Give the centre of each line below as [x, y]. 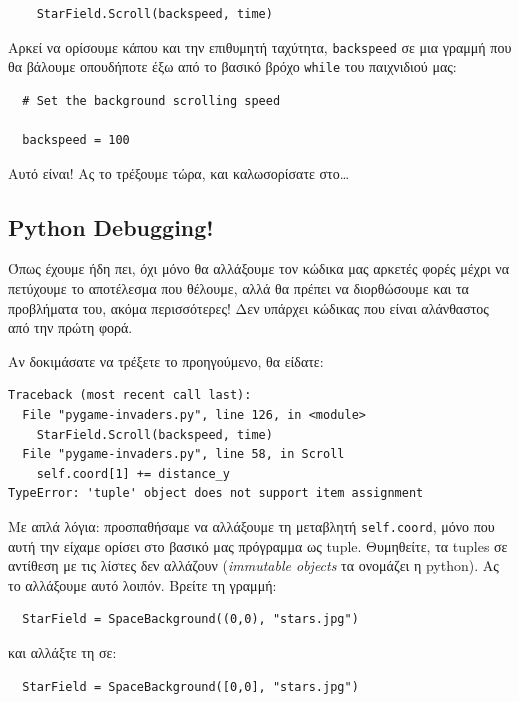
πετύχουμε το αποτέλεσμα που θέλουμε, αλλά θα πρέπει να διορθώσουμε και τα [238, 288]
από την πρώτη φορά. [70, 327]
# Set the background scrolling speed [151, 100]
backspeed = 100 [76, 140]
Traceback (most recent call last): [130, 395]
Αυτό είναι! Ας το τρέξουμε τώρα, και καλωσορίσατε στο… [179, 172]
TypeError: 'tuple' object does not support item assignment [216, 493]
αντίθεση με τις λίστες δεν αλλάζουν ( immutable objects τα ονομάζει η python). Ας [253, 565]
